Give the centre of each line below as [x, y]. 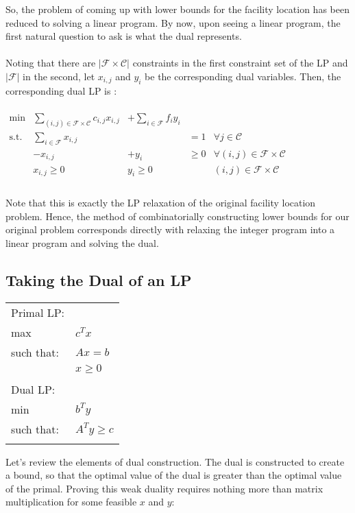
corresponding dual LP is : [61, 90]
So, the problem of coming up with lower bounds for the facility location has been [177, 9]
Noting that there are [51, 63]
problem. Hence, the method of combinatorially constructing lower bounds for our [177, 216]
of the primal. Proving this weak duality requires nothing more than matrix [164, 488]
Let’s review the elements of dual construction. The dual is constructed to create [175, 461]
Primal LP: [38, 312]
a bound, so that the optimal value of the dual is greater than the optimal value [174, 475]
